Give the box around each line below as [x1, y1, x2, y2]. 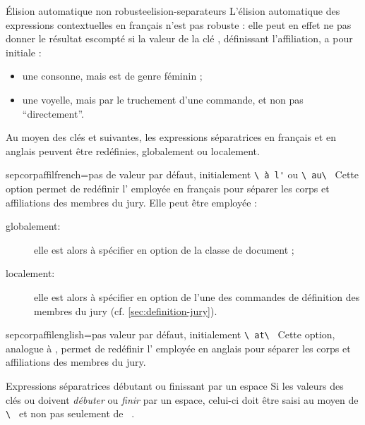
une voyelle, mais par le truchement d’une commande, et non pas [22, 92, 304, 106]
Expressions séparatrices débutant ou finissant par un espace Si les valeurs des [6, 378, 344, 393]
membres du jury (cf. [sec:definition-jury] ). [34, 303, 217, 318]
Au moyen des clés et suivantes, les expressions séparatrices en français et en [6, 130, 336, 144]
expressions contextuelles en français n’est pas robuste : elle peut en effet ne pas [6, 17, 352, 32]
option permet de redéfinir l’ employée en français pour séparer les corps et [6, 181, 330, 195]
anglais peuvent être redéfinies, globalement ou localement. [6, 143, 260, 158]
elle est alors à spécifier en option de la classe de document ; [34, 242, 294, 257]
